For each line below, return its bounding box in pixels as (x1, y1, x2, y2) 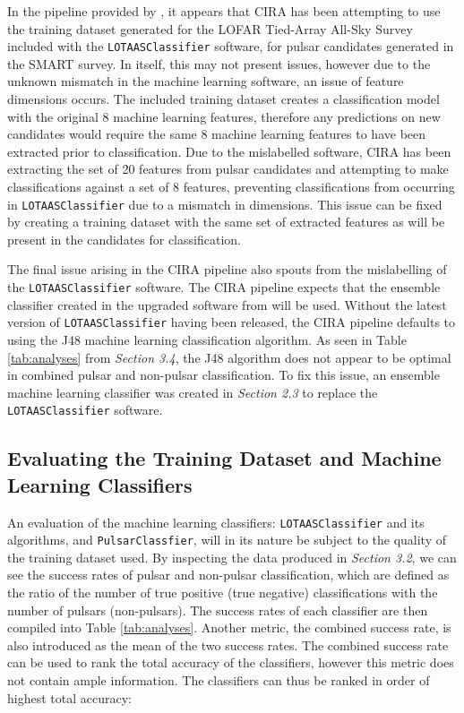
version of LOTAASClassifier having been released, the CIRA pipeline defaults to (7, 313, 456, 331)
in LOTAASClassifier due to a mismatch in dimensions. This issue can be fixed (7, 194, 443, 213)
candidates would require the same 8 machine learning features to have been (7, 125, 426, 143)
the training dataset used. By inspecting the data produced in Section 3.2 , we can (7, 547, 457, 566)
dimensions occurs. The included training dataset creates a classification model (7, 90, 440, 108)
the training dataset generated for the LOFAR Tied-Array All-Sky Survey (7, 19, 413, 38)
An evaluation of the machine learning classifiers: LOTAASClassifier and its (7, 512, 425, 531)
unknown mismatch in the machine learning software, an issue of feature (7, 72, 404, 90)
